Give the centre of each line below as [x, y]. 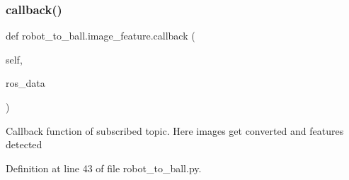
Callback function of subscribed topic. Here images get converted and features [175, 130]
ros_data [25, 83]
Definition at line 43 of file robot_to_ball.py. [104, 168]
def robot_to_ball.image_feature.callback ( [101, 36]
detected [24, 144]
